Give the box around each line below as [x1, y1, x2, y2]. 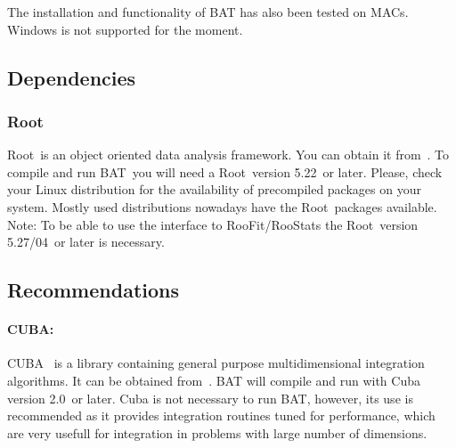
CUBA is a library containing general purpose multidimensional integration [7, 354, 425, 372]
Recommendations [7, 276, 179, 304]
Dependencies [7, 63, 136, 91]
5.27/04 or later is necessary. [7, 232, 165, 251]
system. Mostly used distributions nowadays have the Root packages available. [7, 197, 437, 216]
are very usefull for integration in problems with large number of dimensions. [7, 423, 427, 442]
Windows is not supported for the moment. [7, 20, 243, 38]
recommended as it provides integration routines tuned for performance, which [7, 406, 436, 425]
